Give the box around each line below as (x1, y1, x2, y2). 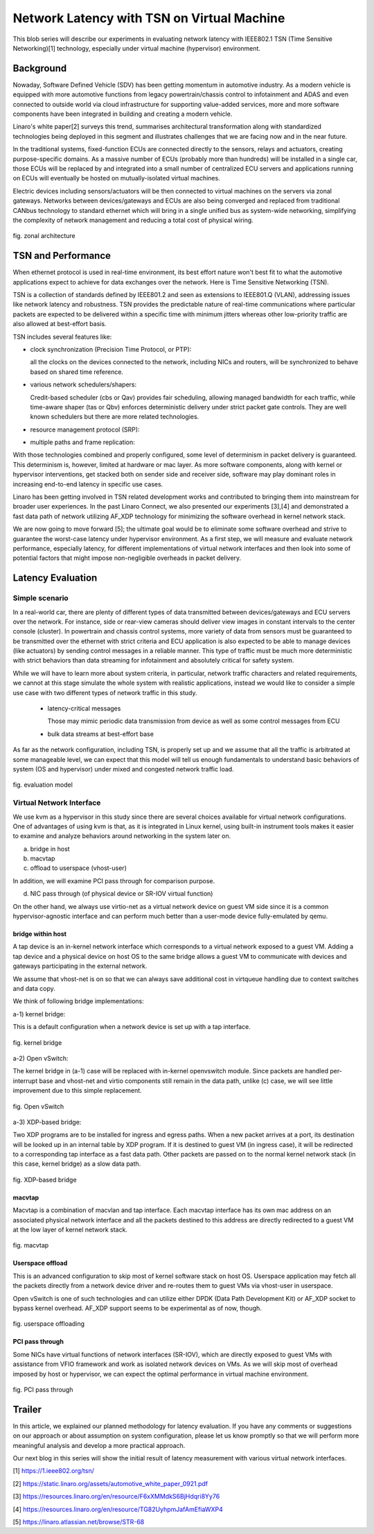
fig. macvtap (12, 1241, 49, 1250)
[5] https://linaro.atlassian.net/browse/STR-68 (12, 1517, 145, 1526)
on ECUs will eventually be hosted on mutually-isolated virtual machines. (12, 174, 221, 182)
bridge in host (30, 844, 70, 853)
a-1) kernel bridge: (12, 1009, 66, 1018)
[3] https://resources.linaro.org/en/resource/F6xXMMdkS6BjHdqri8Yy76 (12, 1492, 220, 1501)
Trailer (12, 1404, 42, 1415)
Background (12, 62, 67, 74)
